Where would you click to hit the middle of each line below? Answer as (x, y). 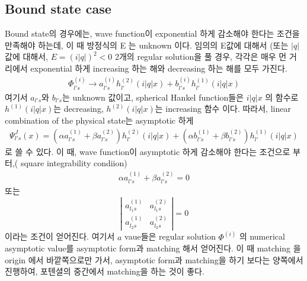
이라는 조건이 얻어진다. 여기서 (60, 236)
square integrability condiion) (74, 163)
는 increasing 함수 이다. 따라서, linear (223, 109)
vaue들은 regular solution (170, 236)
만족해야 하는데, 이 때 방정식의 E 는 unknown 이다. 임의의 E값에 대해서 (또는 (147, 45)
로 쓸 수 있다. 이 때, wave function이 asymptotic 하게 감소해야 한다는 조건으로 (148, 151)
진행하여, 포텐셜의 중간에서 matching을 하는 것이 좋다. (105, 271)
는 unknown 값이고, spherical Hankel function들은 (153, 97)
